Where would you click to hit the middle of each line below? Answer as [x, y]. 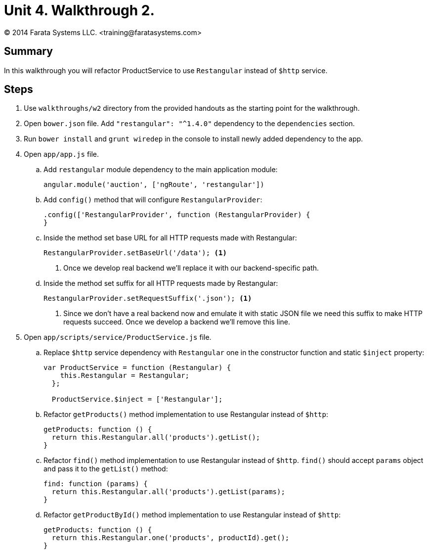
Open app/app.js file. [62, 154]
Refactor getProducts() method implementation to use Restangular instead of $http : [186, 415]
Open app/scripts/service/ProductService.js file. [118, 337]
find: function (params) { [96, 484]
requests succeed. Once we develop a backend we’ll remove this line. [177, 322]
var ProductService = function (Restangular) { [137, 368]
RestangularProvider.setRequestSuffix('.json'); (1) [148, 299]
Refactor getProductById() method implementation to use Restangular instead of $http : [192, 515]
